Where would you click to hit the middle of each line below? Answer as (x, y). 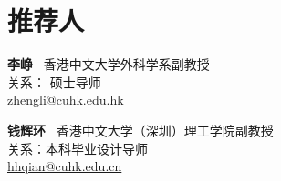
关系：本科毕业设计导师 (78, 148)
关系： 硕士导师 (54, 81)
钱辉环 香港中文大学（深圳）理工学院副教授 (140, 130)
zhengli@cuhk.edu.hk (66, 100)
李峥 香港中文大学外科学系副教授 (109, 64)
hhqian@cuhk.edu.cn (65, 166)
